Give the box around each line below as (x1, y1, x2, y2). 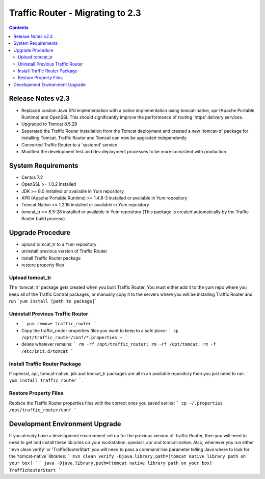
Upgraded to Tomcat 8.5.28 (21, 121, 78, 127)
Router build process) (21, 216, 65, 222)
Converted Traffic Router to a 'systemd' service (21, 141, 118, 147)
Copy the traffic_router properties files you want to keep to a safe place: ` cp (21, 327, 179, 334)
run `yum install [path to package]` (9, 298, 98, 304)
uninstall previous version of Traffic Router (21, 248, 107, 254)
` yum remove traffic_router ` (21, 321, 97, 327)
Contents (9, 25, 29, 30)
